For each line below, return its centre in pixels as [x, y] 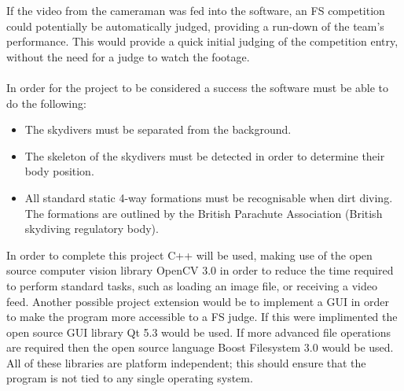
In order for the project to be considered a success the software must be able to [197, 87]
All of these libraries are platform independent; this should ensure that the [186, 362]
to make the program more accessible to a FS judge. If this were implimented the [202, 317]
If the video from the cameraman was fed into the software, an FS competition [196, 10]
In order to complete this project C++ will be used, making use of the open [189, 255]
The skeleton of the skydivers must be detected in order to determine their [205, 155]
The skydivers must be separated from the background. [158, 129]
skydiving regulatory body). [92, 229]
